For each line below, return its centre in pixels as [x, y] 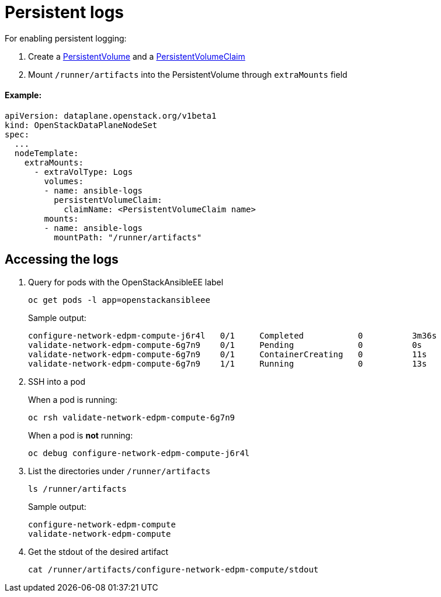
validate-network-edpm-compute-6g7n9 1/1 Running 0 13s [228, 363]
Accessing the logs [62, 260]
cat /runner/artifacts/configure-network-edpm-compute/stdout [173, 569]
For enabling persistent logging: [66, 38]
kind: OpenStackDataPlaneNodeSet [81, 125]
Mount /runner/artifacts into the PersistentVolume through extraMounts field [188, 74]
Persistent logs [65, 12]
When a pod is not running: [81, 435]
